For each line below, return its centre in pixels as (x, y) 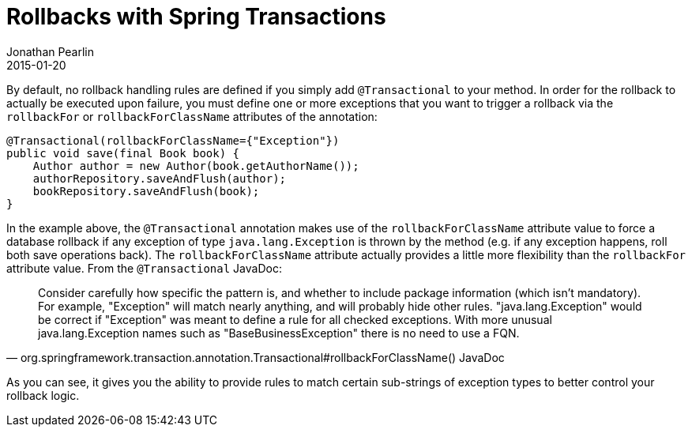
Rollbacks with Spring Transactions (196, 17)
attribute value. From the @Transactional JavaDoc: (144, 268)
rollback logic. (43, 395)
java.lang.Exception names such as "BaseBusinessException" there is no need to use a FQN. (279, 333)
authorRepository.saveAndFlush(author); (160, 178)
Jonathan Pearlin (51, 51)
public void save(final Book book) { (123, 153)
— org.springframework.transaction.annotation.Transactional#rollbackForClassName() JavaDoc (256, 357)
